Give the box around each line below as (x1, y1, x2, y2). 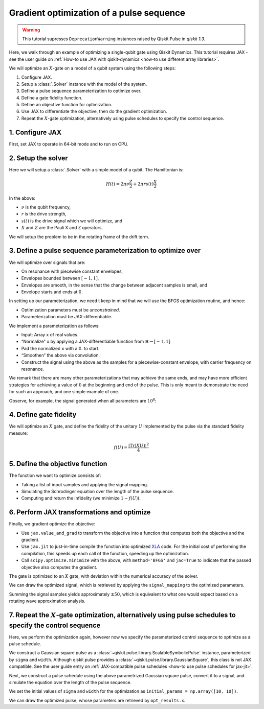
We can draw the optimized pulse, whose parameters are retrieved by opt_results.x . (9, 697, 186, 703)
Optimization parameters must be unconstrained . (21, 307, 120, 313)
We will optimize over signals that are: (9, 260, 86, 265)
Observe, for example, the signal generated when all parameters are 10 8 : (9, 397, 156, 403)
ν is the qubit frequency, (21, 204, 71, 210)
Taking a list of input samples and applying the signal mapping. (21, 481, 149, 487)
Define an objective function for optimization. (21, 102, 112, 108)
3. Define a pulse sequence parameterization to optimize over (9, 246, 201, 255)
